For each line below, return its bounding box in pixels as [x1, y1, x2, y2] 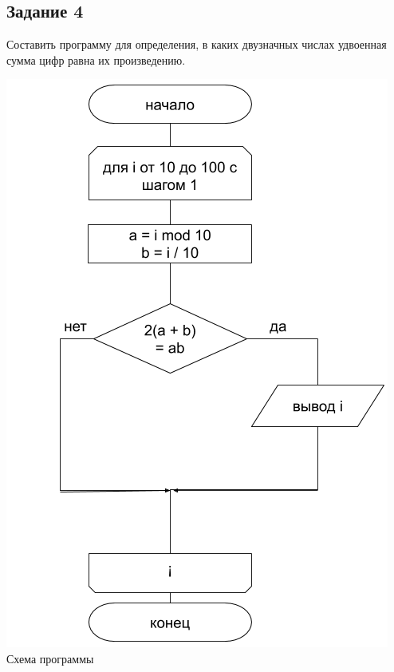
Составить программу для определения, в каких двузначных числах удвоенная [6, 36, 387, 53]
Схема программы [6, 650, 94, 666]
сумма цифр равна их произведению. [6, 51, 186, 68]
